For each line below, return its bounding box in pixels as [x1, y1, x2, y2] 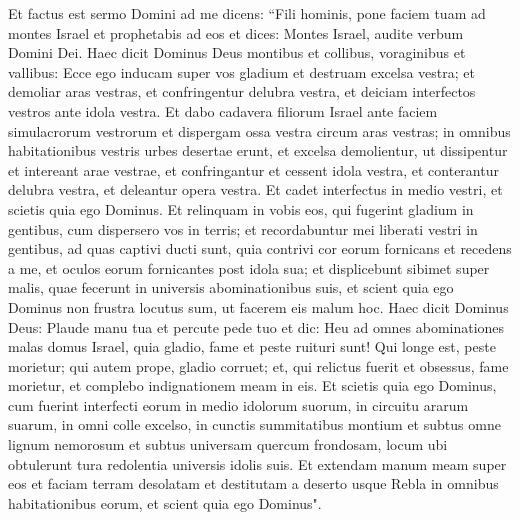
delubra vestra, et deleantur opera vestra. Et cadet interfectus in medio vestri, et [8, 179, 503, 200]
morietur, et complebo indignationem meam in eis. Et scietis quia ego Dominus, [8, 375, 497, 396]
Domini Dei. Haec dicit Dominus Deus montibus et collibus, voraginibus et [8, 42, 466, 63]
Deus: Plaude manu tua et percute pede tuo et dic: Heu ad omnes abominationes [8, 316, 505, 337]
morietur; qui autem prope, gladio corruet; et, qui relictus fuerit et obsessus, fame [8, 355, 509, 376]
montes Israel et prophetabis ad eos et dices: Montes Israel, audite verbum [8, 22, 464, 43]
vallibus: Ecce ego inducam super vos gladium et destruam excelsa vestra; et [8, 61, 475, 82]
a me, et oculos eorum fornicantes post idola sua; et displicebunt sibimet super [8, 257, 490, 278]
